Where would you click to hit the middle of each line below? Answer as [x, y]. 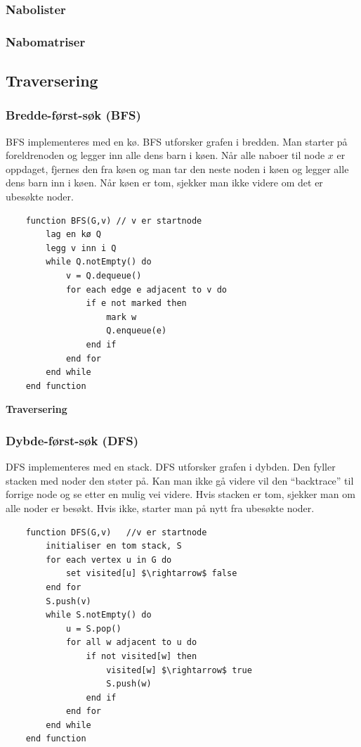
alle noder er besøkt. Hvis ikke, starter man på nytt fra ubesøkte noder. [160, 507]
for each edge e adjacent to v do [146, 289]
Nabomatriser [46, 41]
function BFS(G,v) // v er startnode [114, 221]
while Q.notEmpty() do [99, 262]
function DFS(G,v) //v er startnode [116, 532]
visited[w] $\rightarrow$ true [179, 670]
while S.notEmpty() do [99, 615]
